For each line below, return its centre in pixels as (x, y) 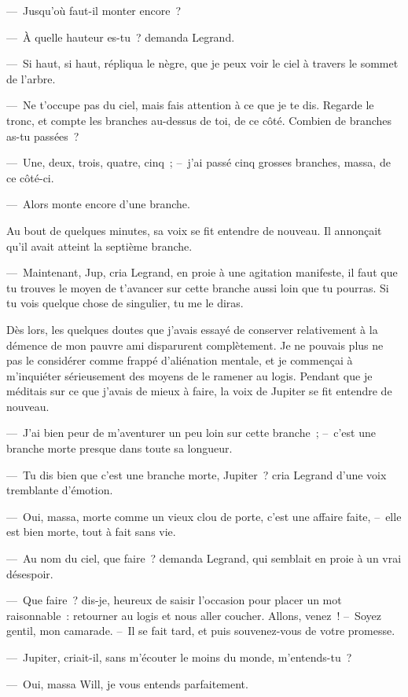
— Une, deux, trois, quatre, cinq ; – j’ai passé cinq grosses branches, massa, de (198, 162)
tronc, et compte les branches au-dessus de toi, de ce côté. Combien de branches (199, 120)
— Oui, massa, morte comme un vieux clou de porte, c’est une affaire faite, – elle (204, 516)
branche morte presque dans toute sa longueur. (119, 448)
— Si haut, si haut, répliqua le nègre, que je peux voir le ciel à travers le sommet (202, 63)
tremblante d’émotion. (60, 490)
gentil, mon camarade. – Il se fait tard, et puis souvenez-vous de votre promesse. (201, 631)
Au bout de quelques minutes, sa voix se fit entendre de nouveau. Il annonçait (194, 230)
